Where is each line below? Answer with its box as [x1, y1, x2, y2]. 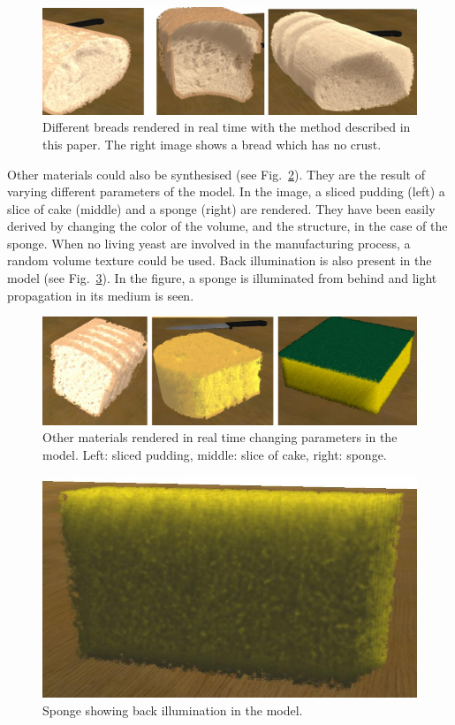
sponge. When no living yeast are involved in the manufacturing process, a [7, 233, 411, 252]
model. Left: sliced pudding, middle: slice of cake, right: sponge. [42, 446, 387, 464]
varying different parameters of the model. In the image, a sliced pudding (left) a [7, 182, 445, 201]
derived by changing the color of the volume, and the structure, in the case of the [7, 217, 448, 235]
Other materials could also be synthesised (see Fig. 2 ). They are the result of [7, 164, 425, 183]
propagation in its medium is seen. [7, 286, 194, 304]
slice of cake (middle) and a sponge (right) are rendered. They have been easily [7, 199, 436, 217]
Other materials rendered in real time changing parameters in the [42, 428, 398, 446]
